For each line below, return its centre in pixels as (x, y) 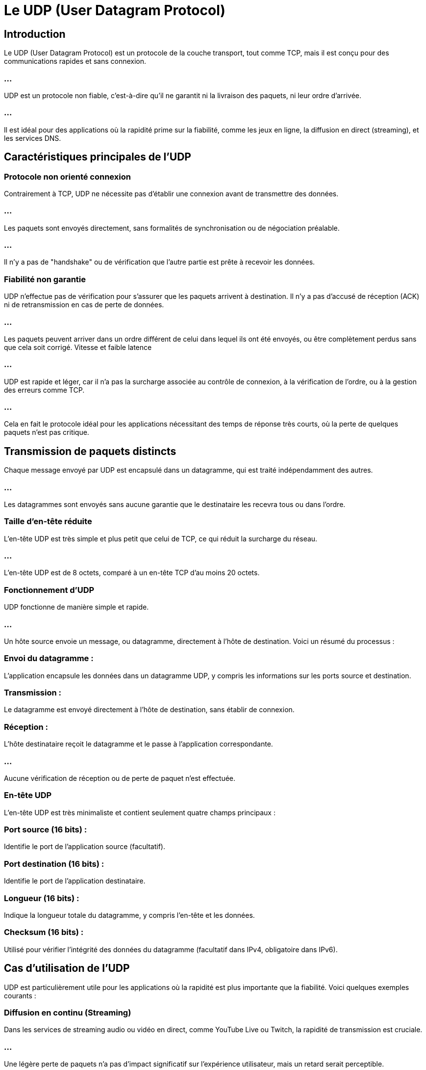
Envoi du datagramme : (49, 658)
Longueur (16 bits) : (42, 898)
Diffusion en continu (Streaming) (68, 1012)
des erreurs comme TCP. (44, 390)
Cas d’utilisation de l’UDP (67, 968)
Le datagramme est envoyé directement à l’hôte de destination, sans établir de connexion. (149, 710)
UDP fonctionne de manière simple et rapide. (76, 607)
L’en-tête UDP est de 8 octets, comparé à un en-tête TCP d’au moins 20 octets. (132, 573)
